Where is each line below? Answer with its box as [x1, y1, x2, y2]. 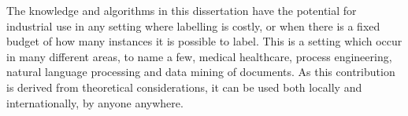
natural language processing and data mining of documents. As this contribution [6, 63, 395, 80]
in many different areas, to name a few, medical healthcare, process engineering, [6, 48, 392, 64]
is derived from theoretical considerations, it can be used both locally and [6, 78, 362, 95]
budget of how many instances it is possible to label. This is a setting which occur [6, 33, 402, 49]
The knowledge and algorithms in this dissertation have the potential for [6, 2, 357, 18]
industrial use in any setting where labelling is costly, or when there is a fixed [6, 17, 380, 34]
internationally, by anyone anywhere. [6, 94, 184, 111]
